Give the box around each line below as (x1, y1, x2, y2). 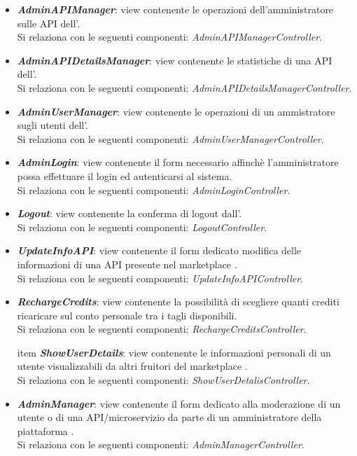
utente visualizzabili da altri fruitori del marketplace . (17, 359, 248, 373)
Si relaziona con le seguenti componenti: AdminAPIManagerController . (17, 29, 323, 44)
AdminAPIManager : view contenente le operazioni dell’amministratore (17, 2, 334, 16)
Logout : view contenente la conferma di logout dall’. (17, 206, 242, 221)
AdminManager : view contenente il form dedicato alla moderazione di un (17, 396, 341, 410)
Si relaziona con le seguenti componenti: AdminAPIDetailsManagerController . (17, 80, 352, 95)
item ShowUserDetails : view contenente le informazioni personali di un (17, 345, 331, 359)
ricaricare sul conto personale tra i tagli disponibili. (17, 308, 237, 322)
